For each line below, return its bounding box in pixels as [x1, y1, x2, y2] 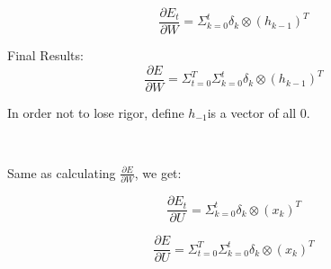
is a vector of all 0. [207, 103, 310, 121]
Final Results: [7, 46, 84, 65]
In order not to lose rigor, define [7, 103, 184, 121]
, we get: [134, 163, 182, 182]
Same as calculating [7, 163, 116, 182]
